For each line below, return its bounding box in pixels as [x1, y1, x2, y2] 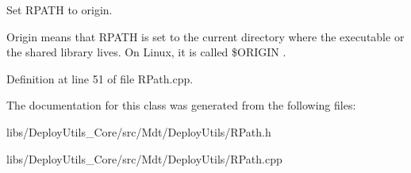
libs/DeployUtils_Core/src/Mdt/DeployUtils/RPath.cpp [6, 150, 282, 167]
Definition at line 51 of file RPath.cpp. [6, 70, 194, 86]
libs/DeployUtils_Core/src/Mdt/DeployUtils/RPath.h [6, 123, 271, 140]
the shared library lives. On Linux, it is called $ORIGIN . [6, 44, 286, 60]
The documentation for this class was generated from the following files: [6, 97, 356, 113]
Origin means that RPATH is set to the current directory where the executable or [6, 28, 405, 44]
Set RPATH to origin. [6, 2, 113, 17]
